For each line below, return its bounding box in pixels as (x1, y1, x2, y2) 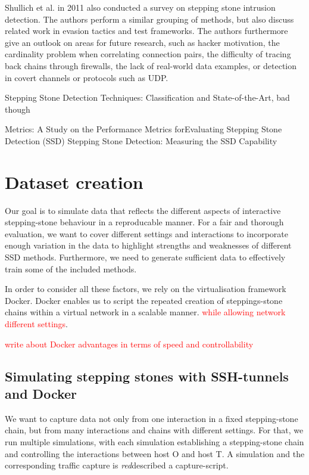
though (5, 103, 30, 115)
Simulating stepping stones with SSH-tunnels (5, 367, 289, 385)
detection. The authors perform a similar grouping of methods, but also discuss (5, 13, 294, 25)
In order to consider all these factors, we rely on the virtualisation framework (5, 282, 286, 295)
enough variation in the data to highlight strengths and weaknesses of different (5, 239, 292, 252)
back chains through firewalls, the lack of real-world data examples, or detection (5, 59, 297, 72)
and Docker (5, 384, 77, 402)
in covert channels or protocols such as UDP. (5, 71, 168, 83)
